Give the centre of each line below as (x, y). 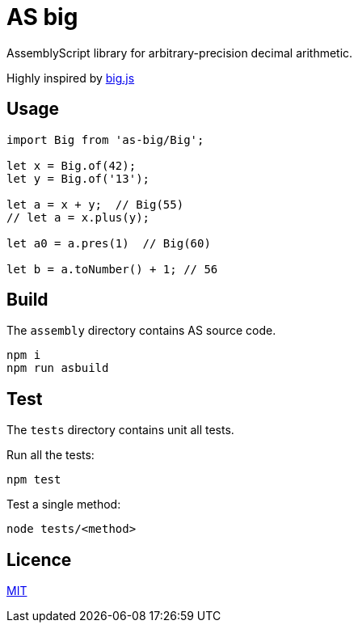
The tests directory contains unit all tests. (120, 430)
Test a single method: (64, 504)
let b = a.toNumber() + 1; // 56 (112, 269)
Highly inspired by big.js (71, 78)
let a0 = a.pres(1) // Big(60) (109, 243)
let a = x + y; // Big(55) (95, 204)
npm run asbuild (58, 368)
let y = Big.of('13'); (78, 178)
